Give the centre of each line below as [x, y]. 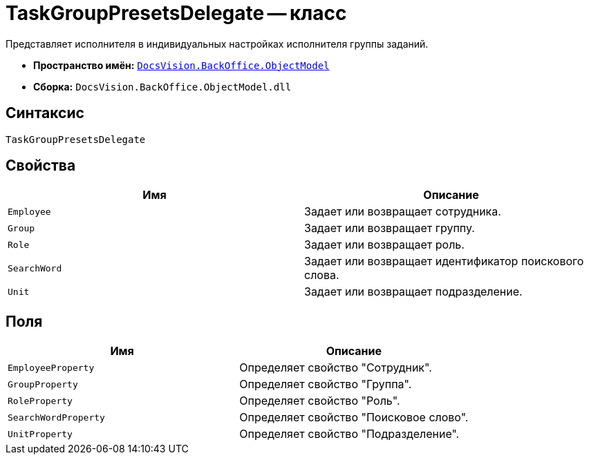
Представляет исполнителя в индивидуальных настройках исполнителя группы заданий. [217, 44]
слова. [322, 275]
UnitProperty [40, 434]
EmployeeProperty [51, 367]
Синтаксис [45, 113]
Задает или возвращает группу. [390, 228]
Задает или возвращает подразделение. [413, 292]
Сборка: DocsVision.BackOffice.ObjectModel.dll [162, 86]
